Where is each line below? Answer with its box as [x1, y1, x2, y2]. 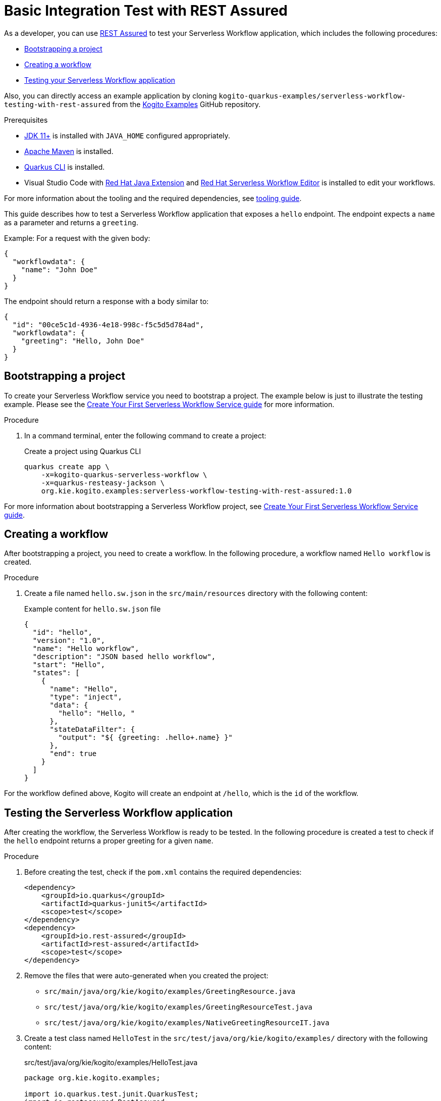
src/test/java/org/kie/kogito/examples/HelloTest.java [24, 1058, 198, 1067]
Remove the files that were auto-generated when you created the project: [24, 971, 268, 980]
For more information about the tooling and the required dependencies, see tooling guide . [4, 193, 302, 203]
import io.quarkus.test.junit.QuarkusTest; [24, 1090, 199, 1098]
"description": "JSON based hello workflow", [32, 653, 216, 661]
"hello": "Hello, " [58, 709, 135, 718]
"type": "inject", [49, 693, 122, 702]
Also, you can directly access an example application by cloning [4, 91, 217, 100]
